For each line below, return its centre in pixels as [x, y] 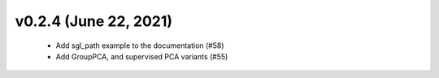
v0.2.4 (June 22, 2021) [94, 21]
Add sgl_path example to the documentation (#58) [140, 45]
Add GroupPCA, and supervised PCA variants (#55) [142, 56]
